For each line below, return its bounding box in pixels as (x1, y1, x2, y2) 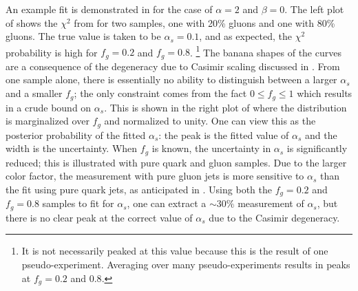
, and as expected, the (199, 29, 292, 43)
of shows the (6, 15, 58, 30)
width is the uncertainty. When (6, 141, 138, 155)
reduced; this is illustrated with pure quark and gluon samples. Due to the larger (6, 155, 347, 169)
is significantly (286, 141, 348, 155)
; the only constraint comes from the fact (74, 86, 247, 100)
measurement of (238, 196, 304, 211)
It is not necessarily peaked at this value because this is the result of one (21, 244, 328, 258)
